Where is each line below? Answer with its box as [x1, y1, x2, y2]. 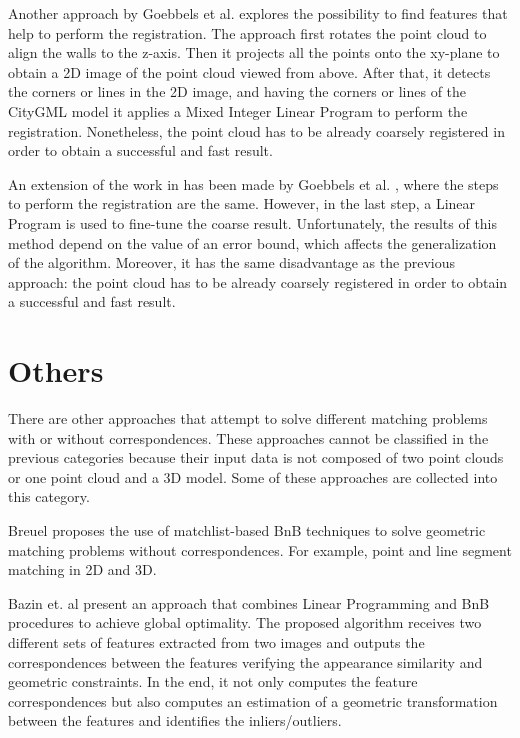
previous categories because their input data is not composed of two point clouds [8, 447, 504, 468]
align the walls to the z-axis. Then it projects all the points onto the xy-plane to [8, 42, 500, 63]
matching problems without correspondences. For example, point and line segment [8, 539, 512, 560]
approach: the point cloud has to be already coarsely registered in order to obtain [8, 271, 508, 292]
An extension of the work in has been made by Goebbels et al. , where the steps [8, 173, 499, 194]
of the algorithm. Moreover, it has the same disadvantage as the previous [8, 252, 455, 273]
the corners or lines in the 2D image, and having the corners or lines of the [8, 81, 467, 102]
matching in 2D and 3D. [8, 559, 157, 580]
